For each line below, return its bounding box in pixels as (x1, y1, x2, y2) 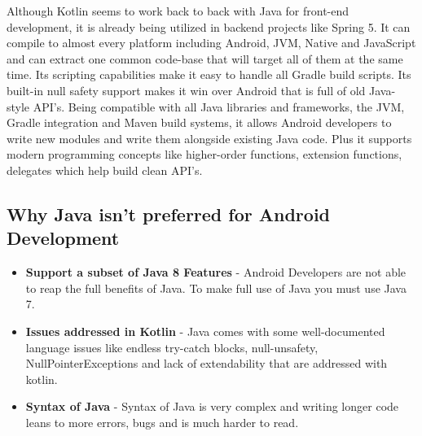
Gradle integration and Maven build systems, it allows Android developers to (7, 114, 392, 131)
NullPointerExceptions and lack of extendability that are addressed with (25, 355, 388, 372)
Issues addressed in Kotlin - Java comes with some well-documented (25, 322, 385, 339)
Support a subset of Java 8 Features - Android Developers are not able (25, 264, 407, 281)
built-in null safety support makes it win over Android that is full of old (7, 81, 366, 98)
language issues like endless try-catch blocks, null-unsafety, (25, 338, 319, 355)
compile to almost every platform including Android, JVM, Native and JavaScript (7, 34, 416, 51)
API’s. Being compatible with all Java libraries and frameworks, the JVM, (33, 98, 405, 115)
